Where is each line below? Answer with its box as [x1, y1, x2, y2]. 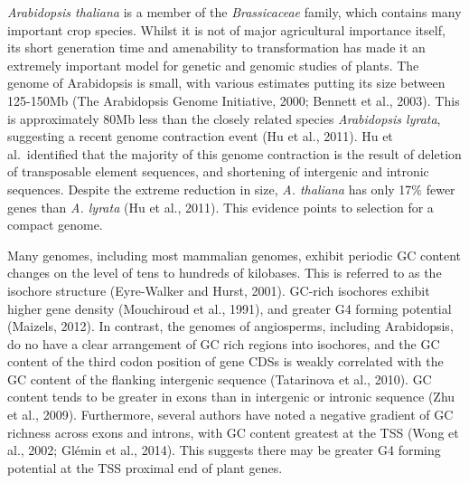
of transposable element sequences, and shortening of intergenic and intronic [7, 162, 429, 181]
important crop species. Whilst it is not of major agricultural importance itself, [7, 20, 446, 39]
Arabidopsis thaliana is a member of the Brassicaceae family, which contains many [7, 3, 462, 21]
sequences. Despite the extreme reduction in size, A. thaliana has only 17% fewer [7, 179, 455, 198]
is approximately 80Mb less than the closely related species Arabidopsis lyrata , [7, 109, 441, 128]
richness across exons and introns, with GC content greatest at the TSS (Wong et [7, 422, 459, 441]
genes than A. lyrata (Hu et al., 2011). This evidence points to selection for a [7, 197, 434, 216]
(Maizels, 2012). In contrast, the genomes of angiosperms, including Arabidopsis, [7, 317, 454, 336]
